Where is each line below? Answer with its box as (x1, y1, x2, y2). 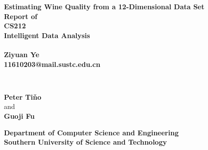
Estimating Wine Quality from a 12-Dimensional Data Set (4, 1, 205, 11)
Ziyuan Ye (4, 49, 40, 59)
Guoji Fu (4, 110, 35, 121)
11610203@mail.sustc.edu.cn (4, 59, 100, 69)
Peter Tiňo (4, 91, 42, 102)
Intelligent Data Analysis (4, 30, 90, 40)
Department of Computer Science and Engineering (4, 127, 179, 137)
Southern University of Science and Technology (4, 137, 167, 147)
